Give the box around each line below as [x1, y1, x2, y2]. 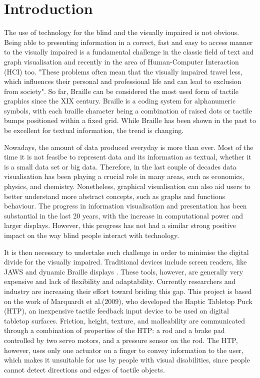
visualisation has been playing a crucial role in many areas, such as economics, [4, 171, 244, 181]
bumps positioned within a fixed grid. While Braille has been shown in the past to [4, 115, 256, 125]
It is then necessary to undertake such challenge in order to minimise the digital [4, 246, 249, 257]
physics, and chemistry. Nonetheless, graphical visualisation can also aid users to [4, 181, 250, 191]
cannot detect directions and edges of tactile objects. [4, 364, 165, 374]
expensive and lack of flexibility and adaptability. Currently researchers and [4, 276, 236, 286]
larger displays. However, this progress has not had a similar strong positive [4, 220, 236, 230]
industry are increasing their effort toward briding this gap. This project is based [4, 285, 252, 296]
